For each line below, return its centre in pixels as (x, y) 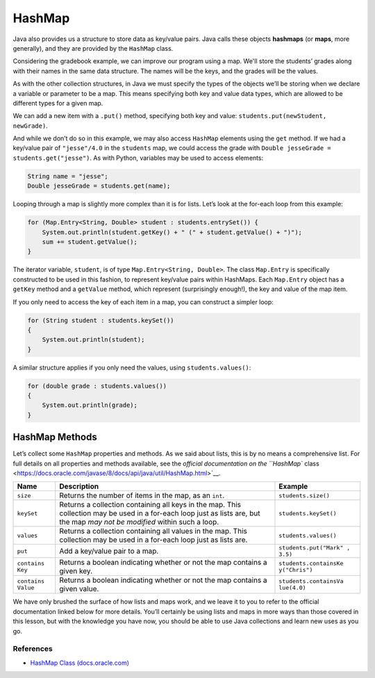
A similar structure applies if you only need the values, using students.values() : (132, 367)
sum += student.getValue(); (90, 242)
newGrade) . (30, 126)
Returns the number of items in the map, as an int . (142, 495)
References (33, 649)
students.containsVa (311, 581)
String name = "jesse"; (68, 176)
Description (79, 486)
